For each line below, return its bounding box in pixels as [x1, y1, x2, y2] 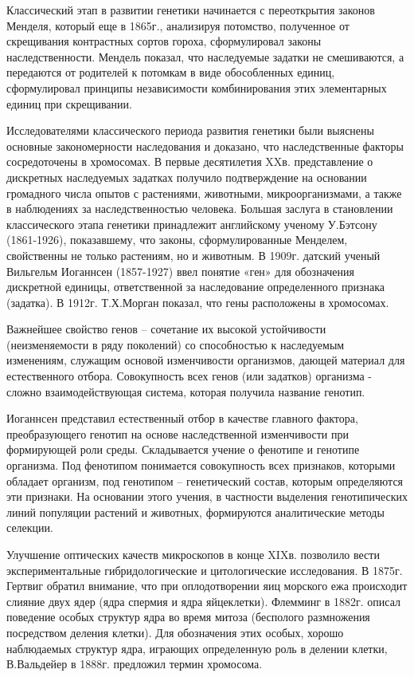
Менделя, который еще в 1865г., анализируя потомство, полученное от [6, 17, 350, 33]
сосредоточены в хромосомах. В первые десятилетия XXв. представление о [6, 153, 373, 170]
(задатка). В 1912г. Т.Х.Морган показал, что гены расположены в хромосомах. [6, 293, 389, 310]
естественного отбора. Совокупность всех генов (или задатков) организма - [6, 368, 373, 384]
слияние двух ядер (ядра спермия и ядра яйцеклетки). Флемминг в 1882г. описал [6, 592, 400, 609]
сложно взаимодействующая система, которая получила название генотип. [6, 383, 365, 400]
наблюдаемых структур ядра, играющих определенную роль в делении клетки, [6, 640, 388, 656]
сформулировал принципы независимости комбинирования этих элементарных [6, 79, 387, 96]
